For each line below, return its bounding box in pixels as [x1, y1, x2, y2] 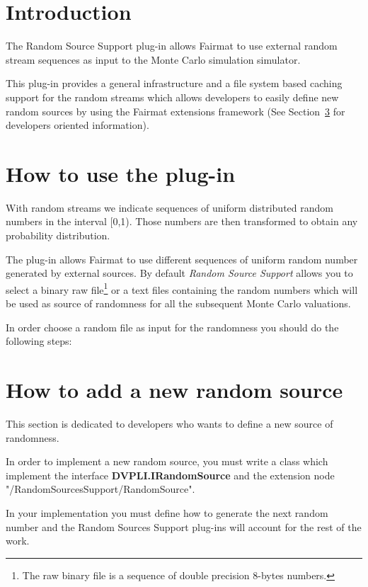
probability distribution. [6, 228, 110, 242]
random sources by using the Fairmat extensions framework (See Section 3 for [6, 103, 345, 118]
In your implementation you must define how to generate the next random [6, 505, 328, 520]
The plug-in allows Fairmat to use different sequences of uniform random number [6, 251, 358, 266]
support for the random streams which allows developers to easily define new [6, 89, 339, 104]
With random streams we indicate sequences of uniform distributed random [6, 200, 333, 215]
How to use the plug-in [6, 159, 236, 188]
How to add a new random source [6, 375, 343, 404]
